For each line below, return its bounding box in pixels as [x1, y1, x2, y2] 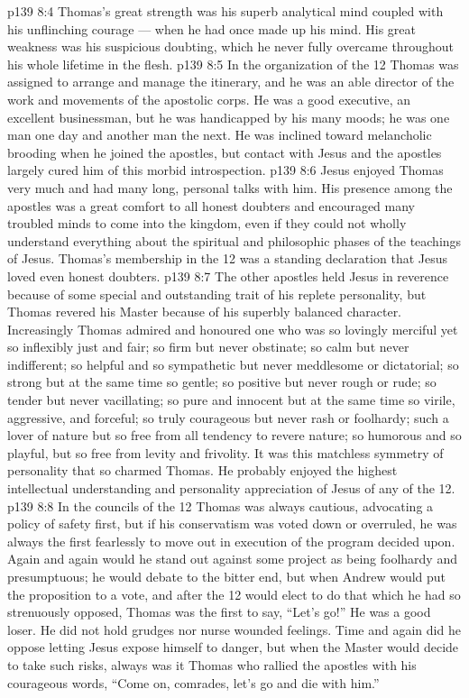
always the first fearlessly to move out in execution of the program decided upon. [7, 531, 455, 550]
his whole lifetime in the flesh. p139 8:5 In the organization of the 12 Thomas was [7, 54, 459, 73]
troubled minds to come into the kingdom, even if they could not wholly [7, 214, 407, 233]
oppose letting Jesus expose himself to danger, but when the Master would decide [7, 638, 459, 657]
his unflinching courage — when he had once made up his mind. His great [7, 19, 416, 38]
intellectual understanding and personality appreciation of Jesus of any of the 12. [7, 479, 455, 498]
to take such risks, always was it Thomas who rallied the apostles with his [7, 655, 417, 674]
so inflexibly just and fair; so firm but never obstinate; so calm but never [7, 337, 409, 356]
